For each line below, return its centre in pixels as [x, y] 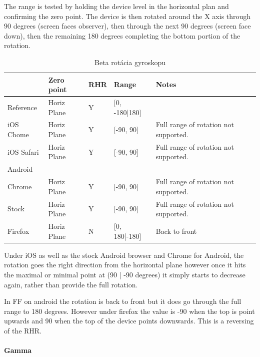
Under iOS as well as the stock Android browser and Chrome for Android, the [124, 255]
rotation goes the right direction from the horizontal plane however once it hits [125, 265]
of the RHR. [23, 330]
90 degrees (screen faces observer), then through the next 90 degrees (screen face [127, 26]
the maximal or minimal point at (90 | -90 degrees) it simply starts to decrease [125, 274]
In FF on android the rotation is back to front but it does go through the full [123, 301]
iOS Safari [23, 151]
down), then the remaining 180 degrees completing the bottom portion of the [122, 35]
